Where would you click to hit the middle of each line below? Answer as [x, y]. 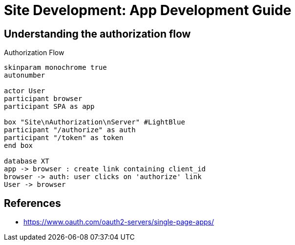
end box [19, 146]
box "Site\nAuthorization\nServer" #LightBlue [95, 122]
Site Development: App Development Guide [148, 10]
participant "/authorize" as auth [70, 130]
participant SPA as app [49, 107]
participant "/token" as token [64, 138]
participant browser [43, 99]
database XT [27, 161]
